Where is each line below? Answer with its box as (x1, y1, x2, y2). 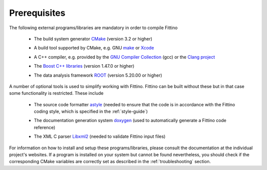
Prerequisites (9, 7, 66, 18)
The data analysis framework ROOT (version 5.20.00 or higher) (34, 72, 163, 78)
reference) (34, 124, 55, 130)
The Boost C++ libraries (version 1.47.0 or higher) (34, 63, 134, 69)
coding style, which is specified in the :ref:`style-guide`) (34, 109, 148, 115)
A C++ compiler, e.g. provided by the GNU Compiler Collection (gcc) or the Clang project (34, 54, 215, 60)
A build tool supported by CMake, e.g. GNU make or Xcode (34, 45, 154, 51)
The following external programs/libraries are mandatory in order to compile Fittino (9, 25, 178, 31)
